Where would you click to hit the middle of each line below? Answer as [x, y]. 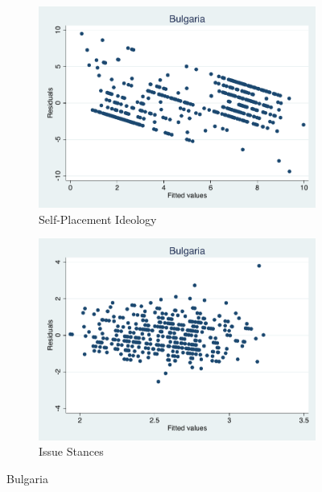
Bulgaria [27, 478]
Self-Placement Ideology [98, 219]
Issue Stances [71, 451]
